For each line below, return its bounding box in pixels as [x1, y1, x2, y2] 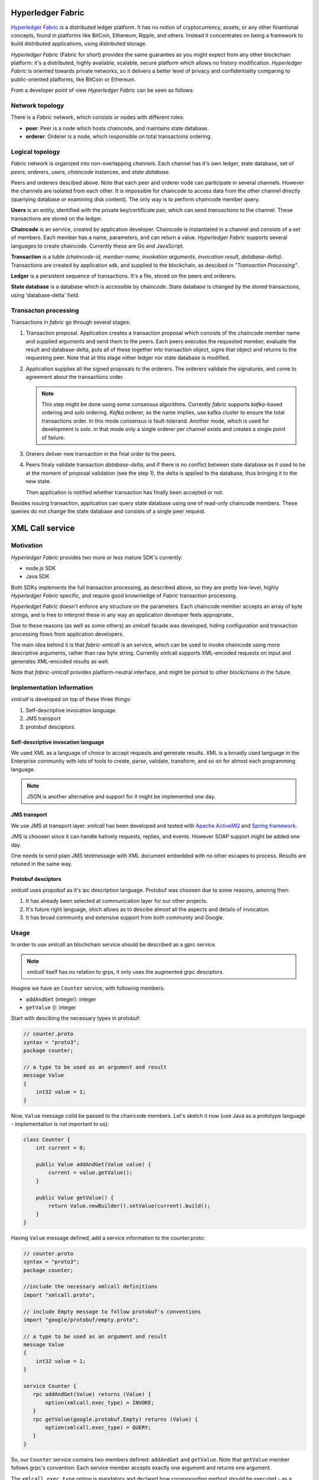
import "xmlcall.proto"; [23, 1291, 96, 1298]
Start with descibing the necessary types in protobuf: [11, 1015, 141, 1022]
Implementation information [11, 683, 93, 691]
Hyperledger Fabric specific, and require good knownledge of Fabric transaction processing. [11, 592, 237, 599]
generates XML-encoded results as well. [11, 658, 109, 665]
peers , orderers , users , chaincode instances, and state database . [11, 168, 171, 175]
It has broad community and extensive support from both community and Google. [25, 913, 224, 921]
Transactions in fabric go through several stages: [11, 318, 131, 326]
